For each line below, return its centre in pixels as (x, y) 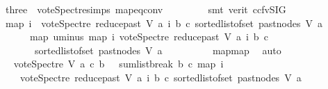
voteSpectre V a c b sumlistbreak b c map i (118, 64)
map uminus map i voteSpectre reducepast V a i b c (149, 37)
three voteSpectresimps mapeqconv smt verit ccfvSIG (146, 9)
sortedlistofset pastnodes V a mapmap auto (158, 50)
